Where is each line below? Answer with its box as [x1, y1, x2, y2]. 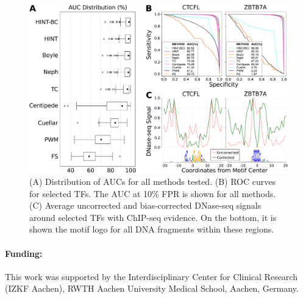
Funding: [5, 247, 43, 259]
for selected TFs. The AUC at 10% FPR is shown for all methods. [29, 187, 276, 200]
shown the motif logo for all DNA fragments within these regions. [29, 223, 274, 236]
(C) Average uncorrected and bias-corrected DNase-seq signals [29, 199, 262, 212]
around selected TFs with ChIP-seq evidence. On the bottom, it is [29, 211, 277, 223]
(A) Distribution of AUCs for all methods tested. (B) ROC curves [29, 175, 276, 187]
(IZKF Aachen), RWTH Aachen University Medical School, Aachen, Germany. [5, 282, 299, 295]
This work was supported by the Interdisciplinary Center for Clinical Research [5, 270, 298, 283]
